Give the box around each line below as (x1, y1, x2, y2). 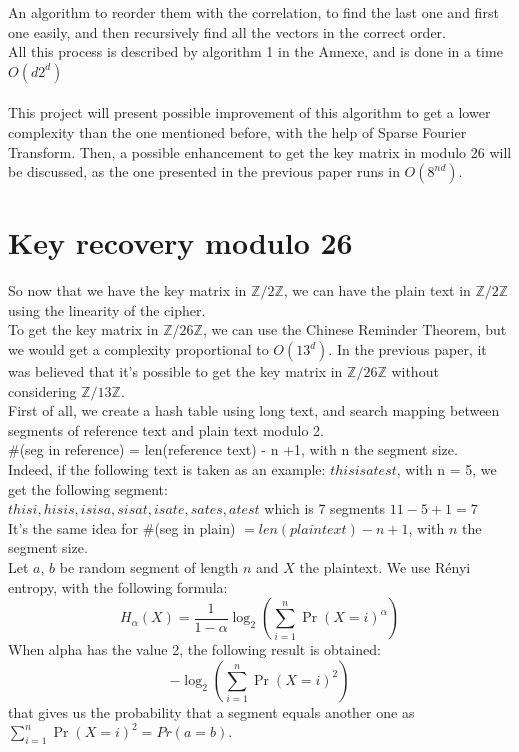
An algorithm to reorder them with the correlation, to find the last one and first (8, 2, 499, 22)
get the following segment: (8, 478, 168, 499)
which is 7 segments (264, 498, 386, 519)
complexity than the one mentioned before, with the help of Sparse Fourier (8, 121, 467, 142)
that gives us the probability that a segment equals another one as (8, 701, 415, 722)
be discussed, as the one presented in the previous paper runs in (8, 161, 400, 182)
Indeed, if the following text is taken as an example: (8, 459, 326, 480)
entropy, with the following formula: (8, 576, 228, 597)
